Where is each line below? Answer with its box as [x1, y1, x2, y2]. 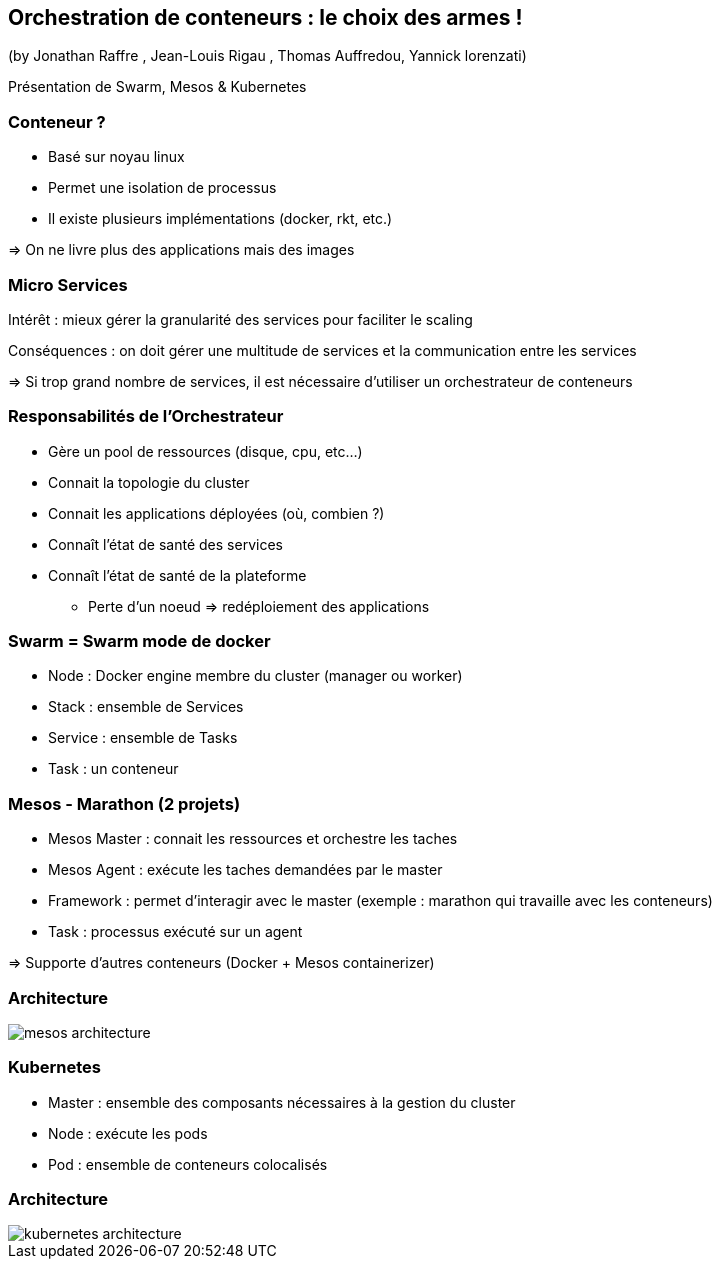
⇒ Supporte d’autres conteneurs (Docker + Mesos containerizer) [8, 954, 435, 972]
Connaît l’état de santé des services [48, 535, 283, 553]
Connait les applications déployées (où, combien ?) [48, 504, 385, 522]
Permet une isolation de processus [48, 179, 277, 197]
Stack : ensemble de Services [48, 698, 244, 716]
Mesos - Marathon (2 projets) [8, 793, 241, 814]
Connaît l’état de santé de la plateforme [48, 566, 307, 584]
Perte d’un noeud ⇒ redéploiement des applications [88, 597, 430, 615]
